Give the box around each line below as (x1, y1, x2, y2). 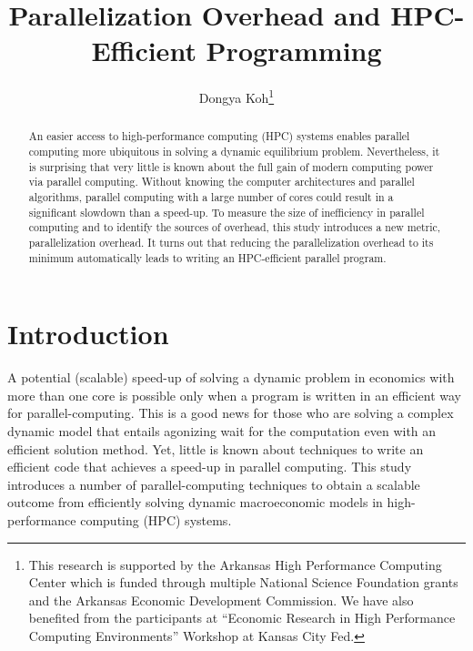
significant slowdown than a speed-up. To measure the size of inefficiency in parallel (28, 204, 425, 219)
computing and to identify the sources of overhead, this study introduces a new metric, (28, 219, 441, 235)
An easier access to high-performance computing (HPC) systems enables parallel (28, 128, 410, 144)
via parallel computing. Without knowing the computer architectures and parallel (28, 174, 415, 189)
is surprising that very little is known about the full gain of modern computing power (28, 158, 434, 174)
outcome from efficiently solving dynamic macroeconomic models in (7, 493, 383, 512)
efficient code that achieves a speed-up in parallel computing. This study (7, 457, 412, 476)
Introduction (7, 315, 169, 352)
